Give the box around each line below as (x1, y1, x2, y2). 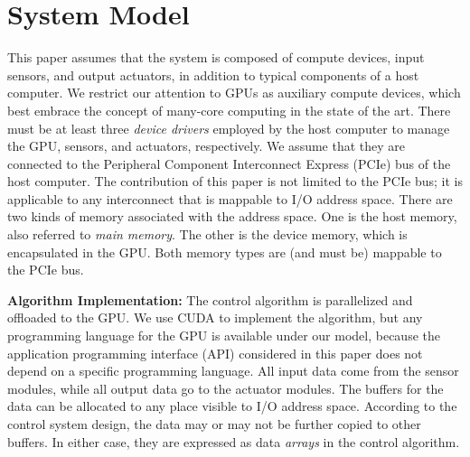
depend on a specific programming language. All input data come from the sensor (7, 361, 459, 380)
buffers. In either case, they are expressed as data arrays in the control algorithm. (7, 432, 460, 451)
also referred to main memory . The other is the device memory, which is (7, 225, 408, 244)
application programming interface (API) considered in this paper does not (7, 343, 423, 362)
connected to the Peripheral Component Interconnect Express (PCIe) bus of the (7, 154, 451, 173)
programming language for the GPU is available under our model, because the (7, 326, 440, 345)
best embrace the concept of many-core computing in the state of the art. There (7, 100, 451, 119)
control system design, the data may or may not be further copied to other (7, 415, 421, 433)
